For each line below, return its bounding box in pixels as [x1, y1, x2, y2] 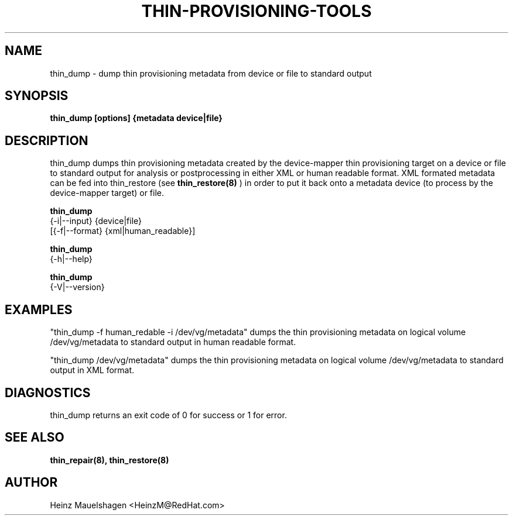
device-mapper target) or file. [50, 188, 165, 198]
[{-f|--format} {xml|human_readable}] [50, 226, 196, 236]
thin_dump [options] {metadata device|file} [50, 113, 223, 123]
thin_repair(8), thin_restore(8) [50, 454, 169, 465]
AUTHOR [5, 475, 58, 490]
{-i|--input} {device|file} [50, 216, 142, 226]
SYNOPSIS [5, 88, 69, 104]
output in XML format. [50, 365, 135, 376]
